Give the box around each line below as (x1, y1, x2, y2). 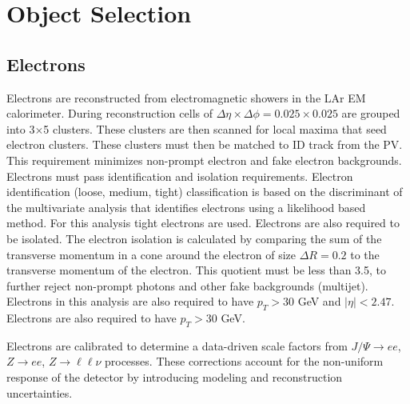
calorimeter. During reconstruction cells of (6, 105, 213, 122)
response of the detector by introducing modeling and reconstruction (6, 369, 343, 386)
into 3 (6, 120, 35, 137)
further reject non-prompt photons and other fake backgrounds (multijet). (6, 277, 368, 294)
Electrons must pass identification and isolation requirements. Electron (6, 167, 353, 184)
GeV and (297, 293, 341, 310)
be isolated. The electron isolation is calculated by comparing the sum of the (6, 230, 382, 246)
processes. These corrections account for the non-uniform (104, 353, 384, 370)
